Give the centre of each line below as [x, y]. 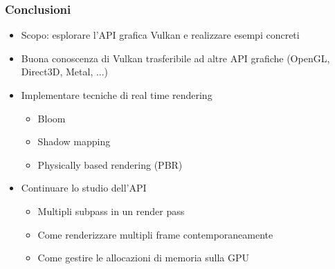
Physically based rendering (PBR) [110, 164]
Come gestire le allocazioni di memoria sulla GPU [143, 258]
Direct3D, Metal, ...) [65, 72]
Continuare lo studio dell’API [84, 188]
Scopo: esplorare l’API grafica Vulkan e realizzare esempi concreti [160, 35]
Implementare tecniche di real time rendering [117, 95]
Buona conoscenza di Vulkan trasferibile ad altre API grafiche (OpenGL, [175, 58]
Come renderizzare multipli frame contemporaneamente [155, 234]
